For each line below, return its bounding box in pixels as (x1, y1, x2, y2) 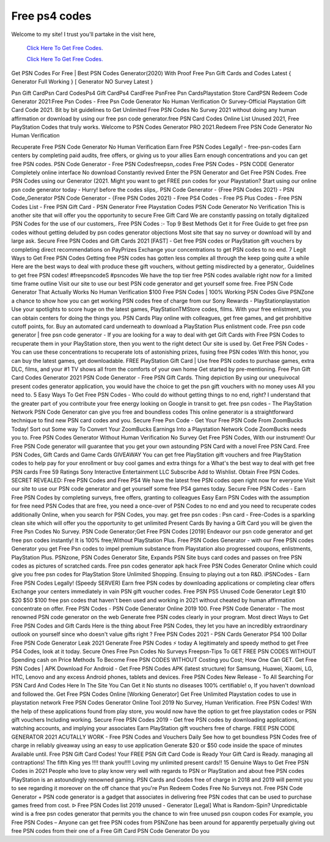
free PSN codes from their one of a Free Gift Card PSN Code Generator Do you (11, 827, 210, 835)
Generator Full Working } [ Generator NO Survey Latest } (11, 78, 153, 86)
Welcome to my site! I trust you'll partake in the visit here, (11, 31, 156, 38)
